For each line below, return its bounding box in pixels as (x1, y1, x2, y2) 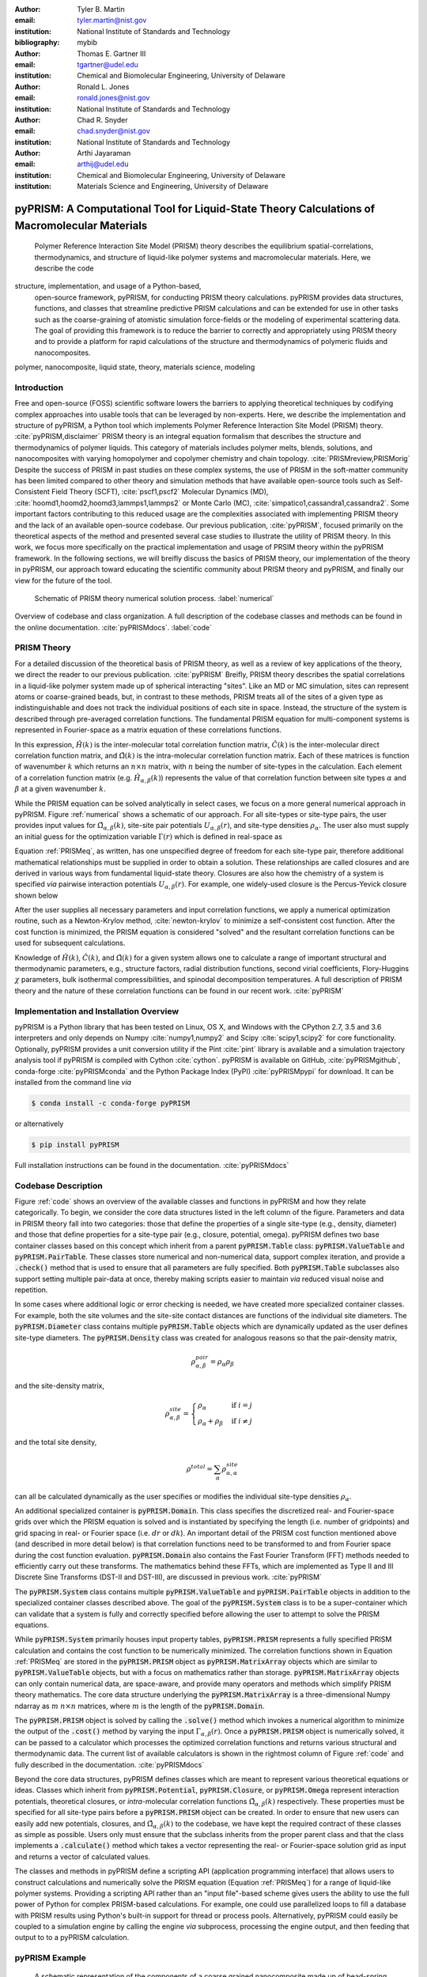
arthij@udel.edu (77, 159, 129, 169)
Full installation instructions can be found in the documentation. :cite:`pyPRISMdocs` (14, 1160, 289, 1170)
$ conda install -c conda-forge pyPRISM (31, 1098, 190, 1107)
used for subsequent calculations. (14, 938, 126, 948)
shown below (14, 890, 59, 900)
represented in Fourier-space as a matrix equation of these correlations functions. (14, 725, 282, 735)
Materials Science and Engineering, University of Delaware (77, 182, 269, 191)
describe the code (34, 263, 94, 273)
